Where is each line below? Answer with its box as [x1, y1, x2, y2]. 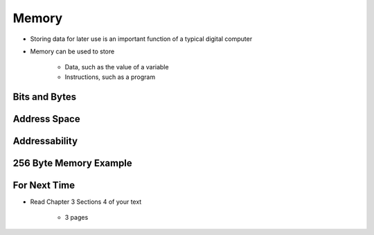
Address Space [12, 113, 80, 125]
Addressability [12, 135, 78, 147]
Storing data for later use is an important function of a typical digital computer [30, 35, 253, 43]
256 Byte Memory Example [12, 157, 133, 169]
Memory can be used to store [30, 47, 115, 55]
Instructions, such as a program [64, 73, 156, 81]
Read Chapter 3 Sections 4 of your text [30, 198, 142, 206]
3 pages [64, 214, 89, 222]
